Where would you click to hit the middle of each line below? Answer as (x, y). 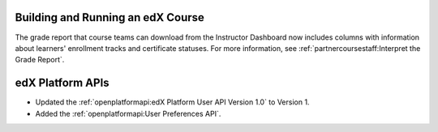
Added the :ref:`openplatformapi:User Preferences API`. (128, 113)
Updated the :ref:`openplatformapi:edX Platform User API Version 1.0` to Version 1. (172, 102)
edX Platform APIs (62, 83)
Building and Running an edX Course (109, 17)
